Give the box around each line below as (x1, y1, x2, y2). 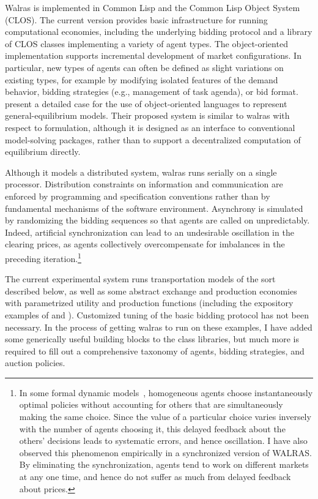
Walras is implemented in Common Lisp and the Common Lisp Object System (5, 1, 300, 13)
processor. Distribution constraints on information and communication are (5, 178, 283, 190)
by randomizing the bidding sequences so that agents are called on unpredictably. (5, 214, 310, 227)
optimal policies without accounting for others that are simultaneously (19, 398, 283, 411)
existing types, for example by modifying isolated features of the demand (5, 73, 278, 86)
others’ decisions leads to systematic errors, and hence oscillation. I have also (19, 434, 308, 447)
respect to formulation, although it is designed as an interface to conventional (5, 121, 295, 133)
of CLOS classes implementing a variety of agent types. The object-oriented (5, 37, 288, 50)
